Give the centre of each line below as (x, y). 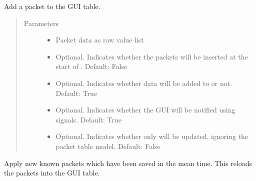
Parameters (41, 23)
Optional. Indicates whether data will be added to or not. (144, 83)
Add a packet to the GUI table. (52, 6)
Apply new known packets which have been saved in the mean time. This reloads (128, 163)
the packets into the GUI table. (52, 173)
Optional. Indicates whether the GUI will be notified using (145, 110)
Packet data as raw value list (100, 40)
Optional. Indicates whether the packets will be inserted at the (152, 56)
